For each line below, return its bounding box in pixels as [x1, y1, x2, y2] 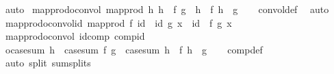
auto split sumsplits [5, 56, 91, 70]
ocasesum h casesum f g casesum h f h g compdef [5, 42, 263, 56]
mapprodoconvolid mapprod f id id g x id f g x [5, 15, 232, 29]
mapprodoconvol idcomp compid [5, 29, 145, 43]
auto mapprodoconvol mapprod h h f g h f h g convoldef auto [5, 2, 329, 16]
